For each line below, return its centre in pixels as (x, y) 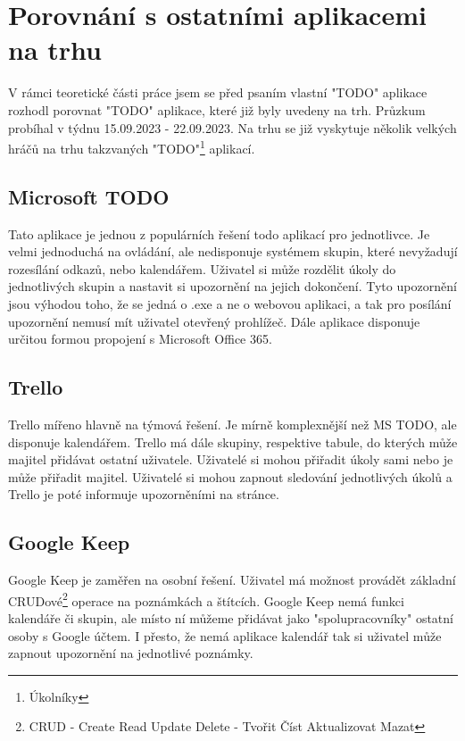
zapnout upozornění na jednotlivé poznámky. (131, 653)
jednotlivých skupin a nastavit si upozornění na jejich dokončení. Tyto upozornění (232, 286)
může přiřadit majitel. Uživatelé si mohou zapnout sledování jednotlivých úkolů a (230, 476)
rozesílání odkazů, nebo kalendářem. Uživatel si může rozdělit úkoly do (202, 268)
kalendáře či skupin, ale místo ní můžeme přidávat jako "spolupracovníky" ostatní (231, 617)
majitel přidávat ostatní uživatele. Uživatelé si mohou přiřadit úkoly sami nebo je (231, 459)
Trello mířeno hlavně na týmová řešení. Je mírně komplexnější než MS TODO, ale (232, 424)
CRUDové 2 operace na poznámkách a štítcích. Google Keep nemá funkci (206, 599)
